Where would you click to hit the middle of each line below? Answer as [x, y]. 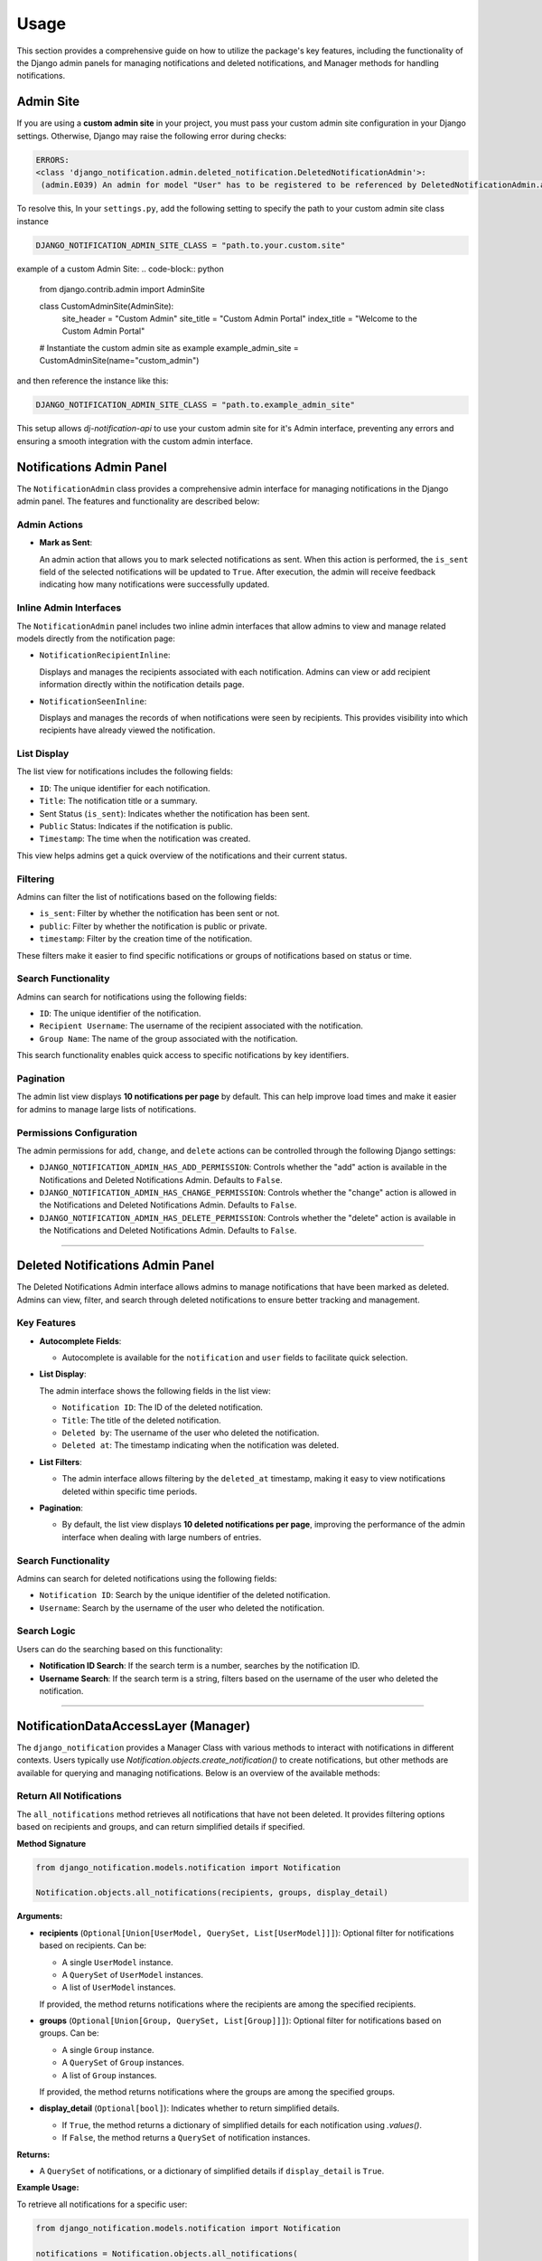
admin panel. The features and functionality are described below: [138, 501]
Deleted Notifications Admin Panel [116, 1266]
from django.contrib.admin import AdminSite [122, 289]
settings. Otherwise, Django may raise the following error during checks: [152, 136]
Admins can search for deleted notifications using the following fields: [147, 1578]
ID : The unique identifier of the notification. [120, 1014]
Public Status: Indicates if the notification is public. [136, 827]
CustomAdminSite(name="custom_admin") [119, 361]
